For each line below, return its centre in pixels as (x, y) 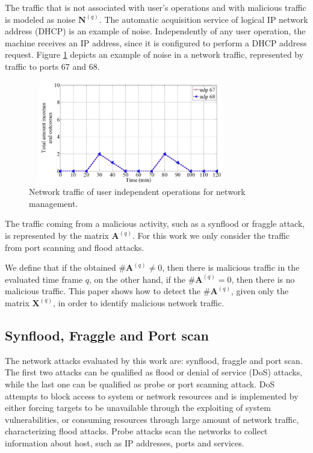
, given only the (260, 291)
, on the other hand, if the (137, 279)
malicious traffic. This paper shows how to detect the (103, 291)
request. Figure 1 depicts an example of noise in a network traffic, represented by (154, 54)
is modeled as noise (40, 19)
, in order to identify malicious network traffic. (139, 302)
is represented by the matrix (57, 236)
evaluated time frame (44, 279)
